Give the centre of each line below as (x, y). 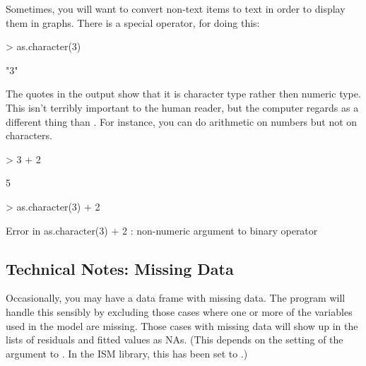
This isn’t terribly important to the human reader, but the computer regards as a (182, 107)
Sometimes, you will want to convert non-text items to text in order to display (176, 8)
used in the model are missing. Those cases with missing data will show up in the (182, 325)
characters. (29, 135)
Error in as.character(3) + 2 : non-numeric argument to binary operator (162, 230)
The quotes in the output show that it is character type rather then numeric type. (183, 94)
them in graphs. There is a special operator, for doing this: (133, 22)
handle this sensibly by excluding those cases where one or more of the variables (179, 311)
